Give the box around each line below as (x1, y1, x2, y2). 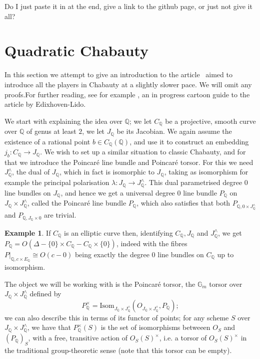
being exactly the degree (74, 249, 149, 259)
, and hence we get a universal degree (60, 187, 175, 198)
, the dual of (12, 166, 50, 177)
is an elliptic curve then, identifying (64, 227, 173, 238)
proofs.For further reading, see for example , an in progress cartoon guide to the (4, 89, 250, 99)
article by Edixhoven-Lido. (4, 99, 86, 109)
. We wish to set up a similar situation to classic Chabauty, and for (40, 146, 246, 157)
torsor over (209, 278, 242, 289)
